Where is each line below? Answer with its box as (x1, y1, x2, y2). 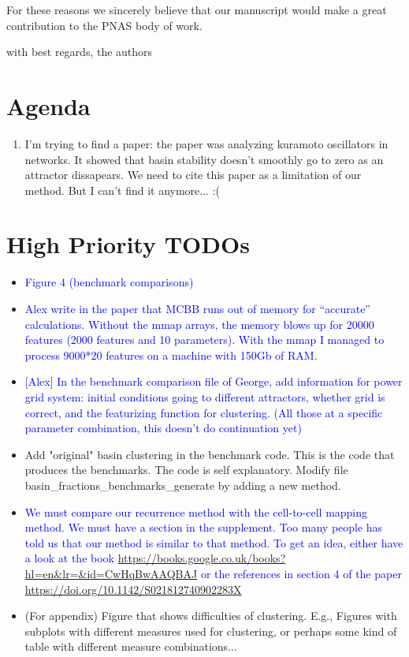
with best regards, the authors (6, 43, 153, 60)
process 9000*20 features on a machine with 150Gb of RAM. (24, 346, 318, 363)
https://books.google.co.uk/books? (117, 550, 286, 566)
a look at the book (24, 550, 114, 566)
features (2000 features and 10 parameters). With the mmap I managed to (24, 331, 385, 348)
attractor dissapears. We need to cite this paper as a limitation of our (24, 166, 362, 183)
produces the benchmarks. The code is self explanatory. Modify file (24, 461, 348, 478)
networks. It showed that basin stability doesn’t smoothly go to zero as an (24, 151, 384, 167)
